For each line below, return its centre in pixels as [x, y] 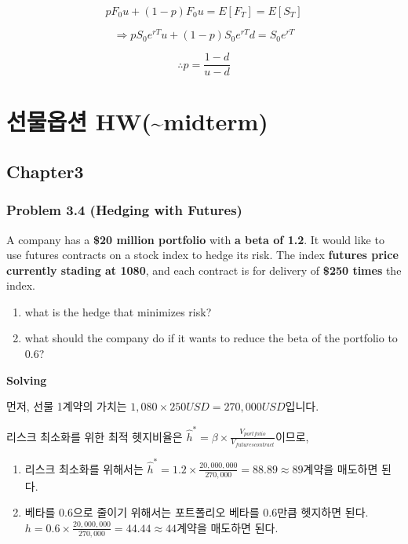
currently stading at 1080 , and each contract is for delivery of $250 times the [204, 270]
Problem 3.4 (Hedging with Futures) [124, 210]
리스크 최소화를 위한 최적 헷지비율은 [95, 436]
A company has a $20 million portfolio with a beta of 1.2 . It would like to [195, 239]
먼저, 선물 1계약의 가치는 [67, 406]
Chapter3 [45, 171]
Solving [27, 380]
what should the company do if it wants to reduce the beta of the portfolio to [211, 338]
